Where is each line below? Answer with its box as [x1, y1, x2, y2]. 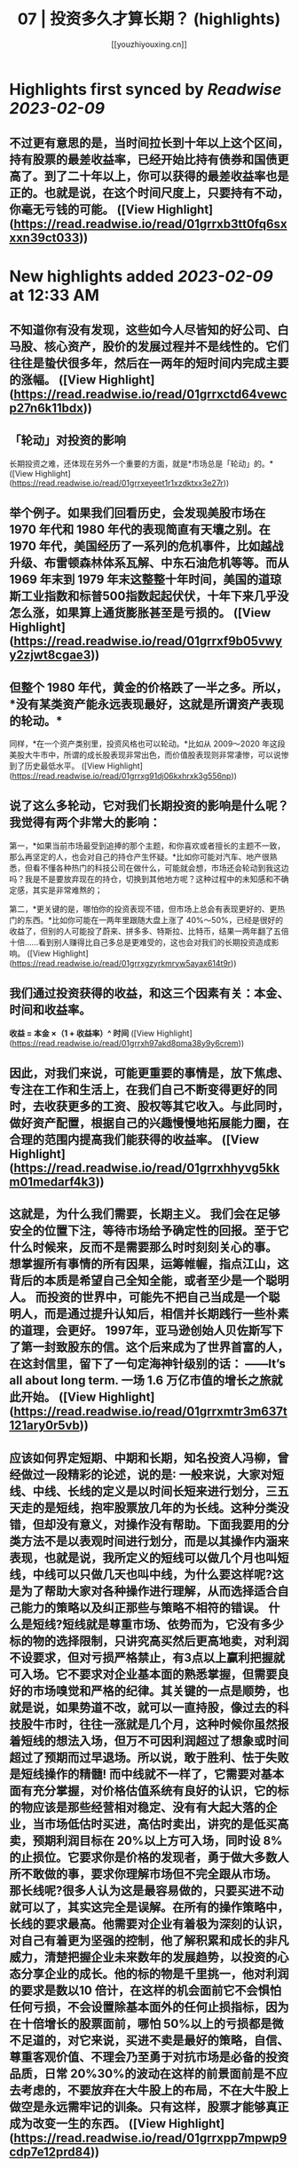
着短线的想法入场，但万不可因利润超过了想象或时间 [9, 1733, 289, 1748]
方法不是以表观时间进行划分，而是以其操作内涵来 [20, 1533, 289, 1549]
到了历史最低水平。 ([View [9, 761, 106, 771]
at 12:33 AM [9, 285, 99, 305]
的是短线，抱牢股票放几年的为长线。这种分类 [32, 1500, 278, 1515]
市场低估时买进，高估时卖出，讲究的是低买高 [43, 1817, 289, 1832]
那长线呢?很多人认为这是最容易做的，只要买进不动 [9, 1883, 284, 1898]
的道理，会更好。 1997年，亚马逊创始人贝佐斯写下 [9, 1323, 284, 1338]
